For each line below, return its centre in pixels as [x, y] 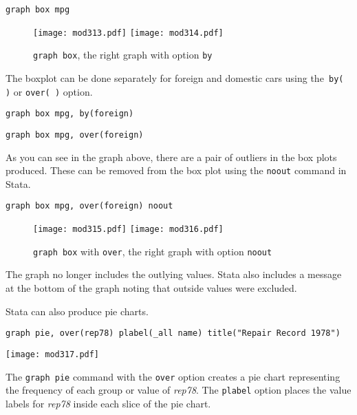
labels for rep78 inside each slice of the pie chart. [108, 403]
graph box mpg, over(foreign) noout [89, 206]
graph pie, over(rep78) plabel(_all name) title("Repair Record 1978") [173, 333]
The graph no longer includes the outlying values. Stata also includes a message [174, 274]
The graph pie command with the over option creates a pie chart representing [173, 376]
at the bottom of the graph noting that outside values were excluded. [151, 288]
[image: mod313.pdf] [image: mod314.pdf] [128, 33]
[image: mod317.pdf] [53, 354]
